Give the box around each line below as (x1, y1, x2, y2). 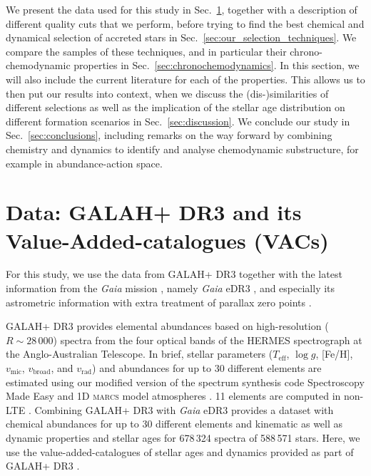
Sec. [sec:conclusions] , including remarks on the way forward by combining (6, 128, 332, 143)
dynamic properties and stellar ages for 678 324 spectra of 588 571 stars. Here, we (6, 430, 360, 445)
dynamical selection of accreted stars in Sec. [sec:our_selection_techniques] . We (6, 30, 357, 45)
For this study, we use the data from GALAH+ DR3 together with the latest (6, 267, 342, 281)
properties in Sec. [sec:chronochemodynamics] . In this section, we (73, 58, 360, 73)
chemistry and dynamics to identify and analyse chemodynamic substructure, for (6, 141, 359, 156)
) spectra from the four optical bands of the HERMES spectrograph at (53, 332, 362, 347)
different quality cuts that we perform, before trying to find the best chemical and (6, 16, 365, 31)
